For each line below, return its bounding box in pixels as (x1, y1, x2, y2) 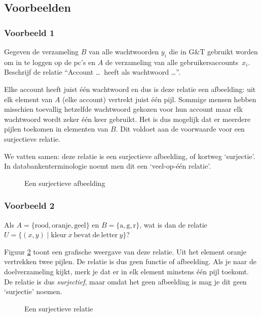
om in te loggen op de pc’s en (4, 56, 96, 67)
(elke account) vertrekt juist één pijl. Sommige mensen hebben (62, 93, 256, 104)
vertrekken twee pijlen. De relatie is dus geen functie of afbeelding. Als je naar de (4, 256, 256, 267)
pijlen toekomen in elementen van (4, 123, 108, 134)
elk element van (4, 93, 53, 104)
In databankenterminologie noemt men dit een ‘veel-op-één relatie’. (4, 161, 211, 171)
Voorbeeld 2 (4, 199, 55, 212)
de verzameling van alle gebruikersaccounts (105, 56, 239, 67)
